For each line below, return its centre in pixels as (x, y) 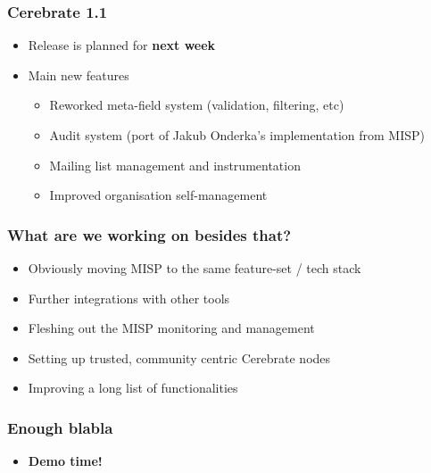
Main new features (79, 75)
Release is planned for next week (122, 45)
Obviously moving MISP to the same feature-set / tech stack (195, 268)
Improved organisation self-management (158, 195)
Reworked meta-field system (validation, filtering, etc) (197, 105)
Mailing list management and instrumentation (175, 165)
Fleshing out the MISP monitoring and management (171, 328)
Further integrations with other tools (129, 298)
